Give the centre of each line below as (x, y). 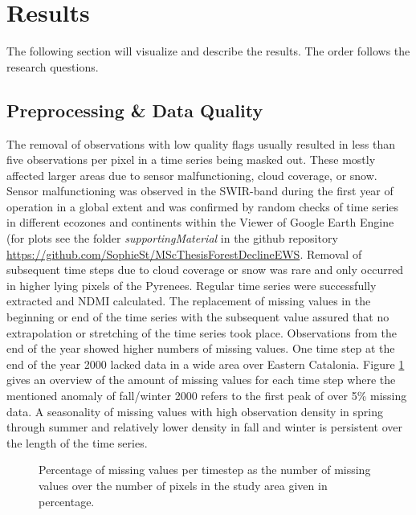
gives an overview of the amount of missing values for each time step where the (201, 380)
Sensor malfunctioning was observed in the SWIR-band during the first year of (200, 191)
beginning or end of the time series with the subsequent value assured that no (198, 317)
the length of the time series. (77, 442)
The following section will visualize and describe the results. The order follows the (208, 51)
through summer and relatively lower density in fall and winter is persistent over (204, 427)
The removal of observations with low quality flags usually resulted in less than (201, 143)
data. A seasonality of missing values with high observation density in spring (195, 411)
